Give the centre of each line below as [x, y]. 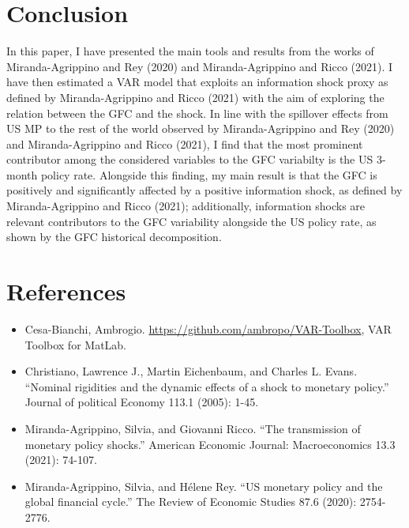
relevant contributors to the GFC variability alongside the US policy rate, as [191, 221]
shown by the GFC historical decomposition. [114, 237]
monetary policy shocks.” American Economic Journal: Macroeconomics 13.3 [210, 444]
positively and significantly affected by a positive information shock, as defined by [204, 190]
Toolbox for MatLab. [76, 344]
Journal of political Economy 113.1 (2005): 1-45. [142, 402]
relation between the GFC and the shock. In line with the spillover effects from [197, 113]
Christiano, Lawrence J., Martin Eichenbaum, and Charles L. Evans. [191, 371]
